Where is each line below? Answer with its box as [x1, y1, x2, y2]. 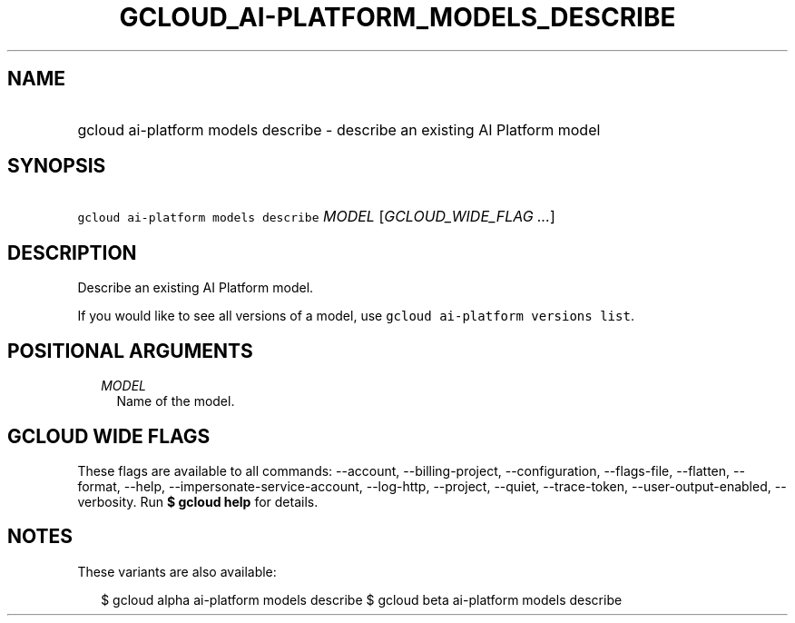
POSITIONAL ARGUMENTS [7, 339, 253, 362]
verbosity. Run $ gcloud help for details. [77, 493, 319, 509]
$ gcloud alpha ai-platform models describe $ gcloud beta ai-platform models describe [101, 591, 623, 608]
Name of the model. [116, 393, 235, 410]
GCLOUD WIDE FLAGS [7, 424, 211, 448]
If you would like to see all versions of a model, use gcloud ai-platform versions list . [77, 308, 634, 324]
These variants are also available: [77, 563, 277, 579]
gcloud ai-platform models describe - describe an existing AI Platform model [77, 120, 601, 139]
